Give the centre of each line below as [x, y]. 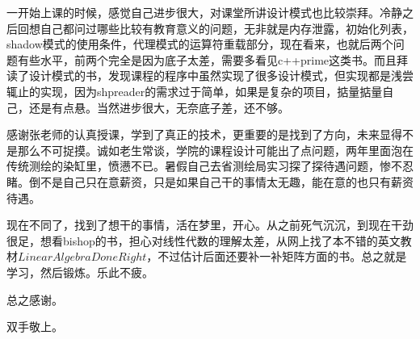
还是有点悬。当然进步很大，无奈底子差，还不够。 [159, 107]
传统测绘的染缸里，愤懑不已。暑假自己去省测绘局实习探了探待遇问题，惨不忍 [210, 166]
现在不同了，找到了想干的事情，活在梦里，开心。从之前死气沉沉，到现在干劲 [210, 225]
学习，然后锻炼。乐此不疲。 [80, 272]
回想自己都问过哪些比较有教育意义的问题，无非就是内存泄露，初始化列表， [215, 28]
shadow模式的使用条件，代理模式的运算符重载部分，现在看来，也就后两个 [200, 44]
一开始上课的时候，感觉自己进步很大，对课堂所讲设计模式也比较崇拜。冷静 [204, 12]
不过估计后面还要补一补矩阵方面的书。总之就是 [282, 256]
